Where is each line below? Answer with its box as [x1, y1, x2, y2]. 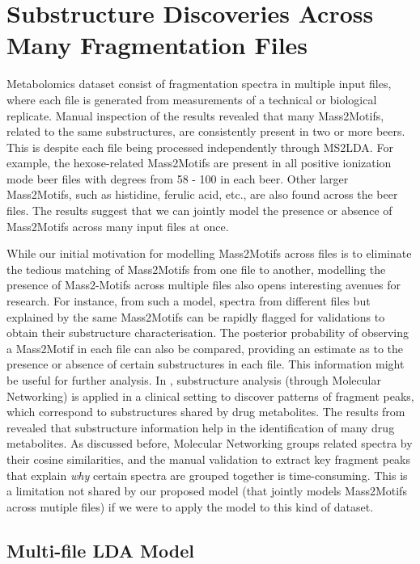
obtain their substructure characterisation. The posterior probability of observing [6, 324, 409, 341]
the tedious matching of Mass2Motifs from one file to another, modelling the [6, 260, 386, 277]
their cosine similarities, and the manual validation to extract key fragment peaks [6, 450, 411, 467]
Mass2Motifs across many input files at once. [6, 217, 229, 234]
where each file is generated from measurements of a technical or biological [6, 90, 377, 107]
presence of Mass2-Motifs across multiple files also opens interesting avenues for [6, 276, 401, 293]
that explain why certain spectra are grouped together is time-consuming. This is [6, 466, 408, 483]
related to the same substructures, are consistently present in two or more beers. [6, 123, 405, 140]
